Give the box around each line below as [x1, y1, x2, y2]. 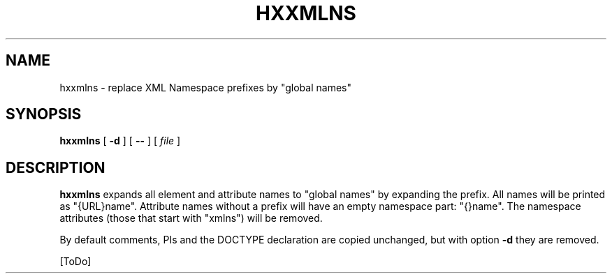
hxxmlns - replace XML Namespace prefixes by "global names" [59, 81, 351, 93]
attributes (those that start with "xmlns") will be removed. [59, 212, 323, 225]
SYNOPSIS [6, 105, 82, 123]
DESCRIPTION [6, 158, 105, 176]
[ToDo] [59, 255, 92, 268]
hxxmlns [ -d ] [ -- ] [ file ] [59, 135, 181, 147]
